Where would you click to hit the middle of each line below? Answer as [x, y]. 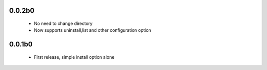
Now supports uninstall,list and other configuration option [92, 30]
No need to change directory [63, 23]
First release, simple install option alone [74, 57]
